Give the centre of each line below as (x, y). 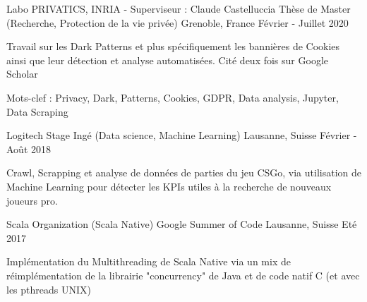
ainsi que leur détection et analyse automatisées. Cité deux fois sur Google (167, 60)
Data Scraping (37, 111)
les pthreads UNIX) (49, 289)
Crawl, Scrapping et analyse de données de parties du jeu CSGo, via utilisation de (184, 173)
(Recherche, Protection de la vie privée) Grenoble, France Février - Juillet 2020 (178, 22)
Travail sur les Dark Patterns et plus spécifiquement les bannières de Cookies (173, 46)
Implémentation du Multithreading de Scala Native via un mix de (149, 261)
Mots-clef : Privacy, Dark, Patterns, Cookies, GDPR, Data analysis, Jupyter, (173, 97)
